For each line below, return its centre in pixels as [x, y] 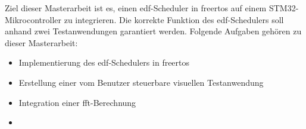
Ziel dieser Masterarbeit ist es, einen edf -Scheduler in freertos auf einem [136, 8]
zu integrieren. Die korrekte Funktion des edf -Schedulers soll [174, 19]
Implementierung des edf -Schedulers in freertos [104, 62]
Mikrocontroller [33, 19]
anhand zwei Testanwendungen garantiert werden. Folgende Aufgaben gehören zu [153, 31]
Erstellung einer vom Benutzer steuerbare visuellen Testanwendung [141, 82]
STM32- [284, 8]
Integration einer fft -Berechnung [77, 102]
